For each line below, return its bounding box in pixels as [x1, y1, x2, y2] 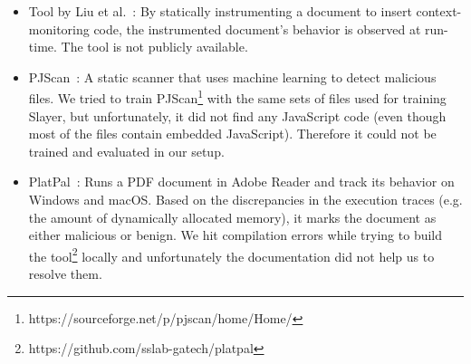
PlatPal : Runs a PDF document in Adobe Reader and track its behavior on [28, 172, 455, 191]
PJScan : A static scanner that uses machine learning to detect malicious [28, 67, 437, 86]
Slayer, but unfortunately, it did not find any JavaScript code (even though [28, 106, 447, 125]
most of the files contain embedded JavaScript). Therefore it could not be [28, 124, 437, 143]
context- [416, 2, 462, 20]
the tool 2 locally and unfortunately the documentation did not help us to [28, 244, 435, 265]
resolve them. [28, 264, 102, 283]
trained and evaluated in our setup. [28, 141, 225, 160]
